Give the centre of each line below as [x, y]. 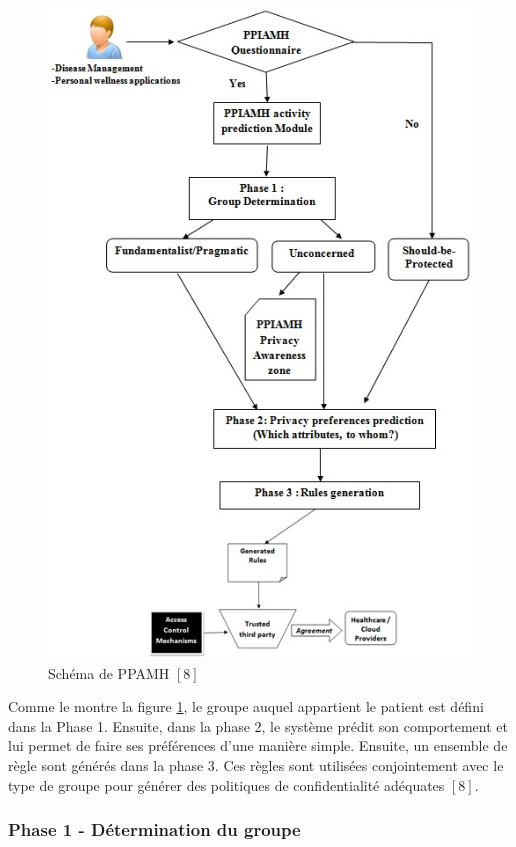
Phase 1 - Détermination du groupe [154, 829]
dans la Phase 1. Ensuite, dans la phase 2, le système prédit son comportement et [258, 725]
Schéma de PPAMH [109, 672]
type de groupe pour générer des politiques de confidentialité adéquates [226, 784]
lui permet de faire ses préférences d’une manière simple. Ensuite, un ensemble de [258, 745]
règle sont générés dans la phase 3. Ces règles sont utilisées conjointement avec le [256, 764]
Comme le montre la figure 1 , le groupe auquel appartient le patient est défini [246, 706]
